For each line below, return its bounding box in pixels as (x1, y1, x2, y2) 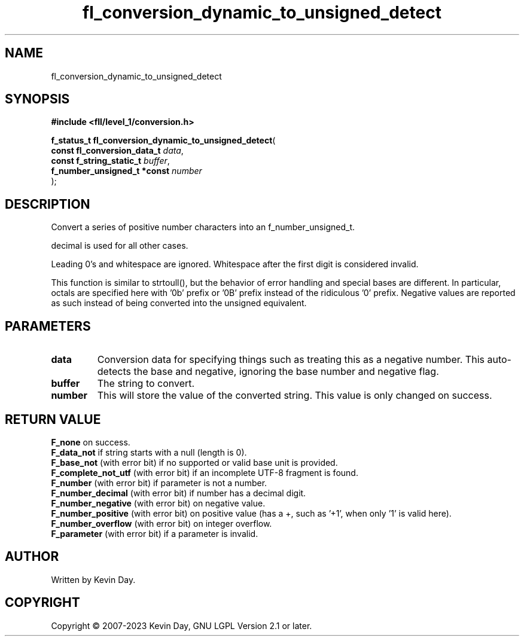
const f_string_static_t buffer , (51, 155, 170, 166)
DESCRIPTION (5, 196, 90, 212)
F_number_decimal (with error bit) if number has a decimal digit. (51, 487, 306, 498)
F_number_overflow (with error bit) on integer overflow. (51, 518, 272, 529)
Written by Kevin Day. (51, 574, 136, 585)
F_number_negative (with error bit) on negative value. (51, 497, 266, 508)
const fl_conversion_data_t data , (51, 145, 184, 156)
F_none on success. (51, 437, 130, 447)
